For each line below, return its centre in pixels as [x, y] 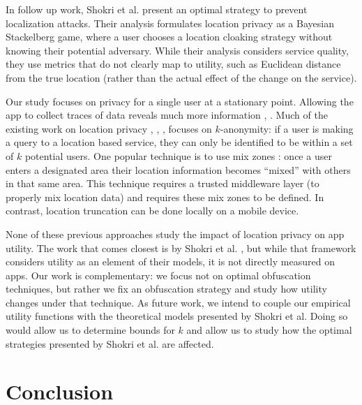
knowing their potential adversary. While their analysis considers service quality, [177, 50]
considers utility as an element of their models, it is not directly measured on [170, 262]
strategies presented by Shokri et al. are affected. [110, 343]
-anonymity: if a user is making [287, 128]
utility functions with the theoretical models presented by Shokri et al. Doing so [177, 316]
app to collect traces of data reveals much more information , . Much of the [167, 115]
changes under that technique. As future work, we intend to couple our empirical [178, 302]
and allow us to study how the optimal [269, 330]
